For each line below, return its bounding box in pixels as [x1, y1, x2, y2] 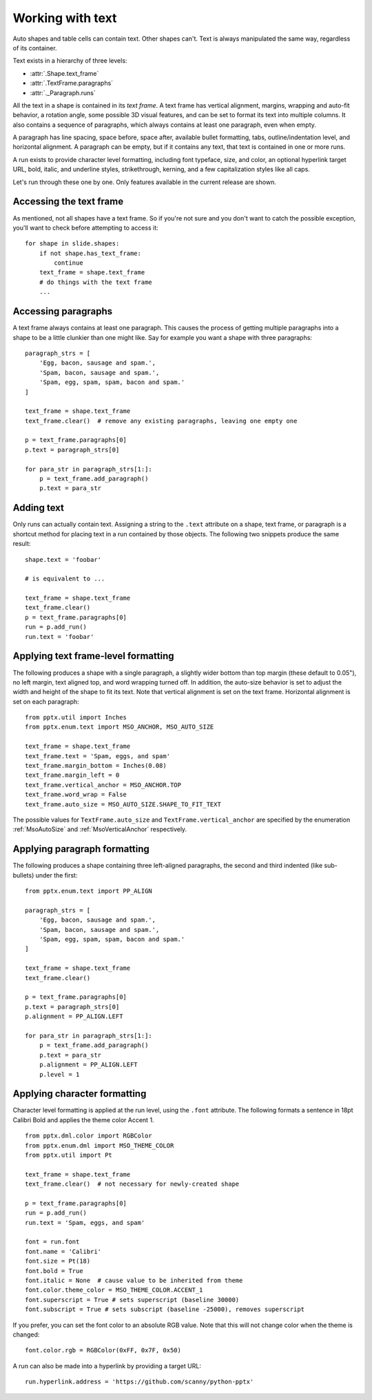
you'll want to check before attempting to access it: [12, 223, 158, 232]
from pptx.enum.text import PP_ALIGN [25, 887, 153, 895]
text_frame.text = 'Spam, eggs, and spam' [25, 752, 171, 760]
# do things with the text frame [39, 278, 153, 286]
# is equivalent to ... [25, 575, 105, 582]
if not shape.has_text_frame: [39, 249, 141, 257]
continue [54, 259, 83, 267]
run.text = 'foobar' [25, 633, 94, 640]
